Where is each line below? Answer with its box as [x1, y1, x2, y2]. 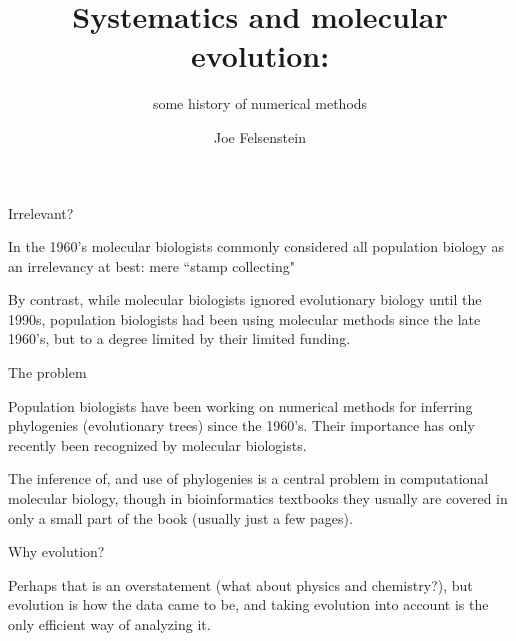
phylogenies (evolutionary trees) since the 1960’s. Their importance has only [8, 415, 475, 436]
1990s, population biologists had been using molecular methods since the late [8, 308, 481, 329]
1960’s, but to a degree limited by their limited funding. [8, 328, 351, 349]
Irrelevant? [8, 202, 74, 223]
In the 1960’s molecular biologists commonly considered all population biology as [8, 236, 504, 257]
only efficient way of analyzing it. [8, 614, 211, 634]
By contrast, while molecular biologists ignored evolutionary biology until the [8, 289, 482, 310]
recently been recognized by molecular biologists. [8, 434, 307, 455]
